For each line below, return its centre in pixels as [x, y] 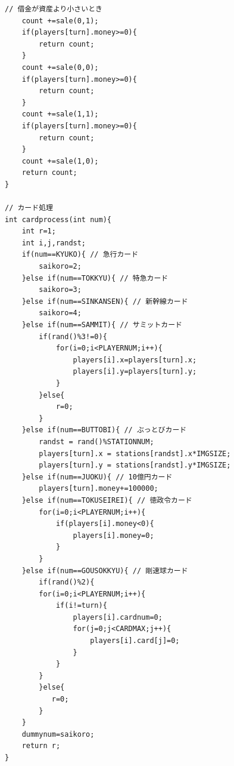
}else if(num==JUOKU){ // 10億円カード [97, 477]
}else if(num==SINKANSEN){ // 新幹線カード [105, 301]
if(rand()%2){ [67, 582]
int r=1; [39, 231]
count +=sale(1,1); [60, 114]
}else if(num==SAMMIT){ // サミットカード [102, 325]
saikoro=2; [60, 267]
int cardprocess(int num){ [58, 219]
